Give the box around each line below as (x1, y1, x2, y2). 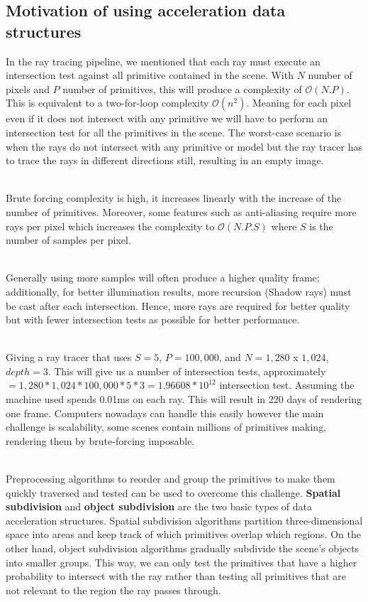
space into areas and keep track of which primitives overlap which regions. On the (6, 527, 361, 542)
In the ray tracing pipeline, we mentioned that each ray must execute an (6, 53, 320, 68)
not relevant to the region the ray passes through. (6, 582, 221, 597)
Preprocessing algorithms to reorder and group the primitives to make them (6, 471, 335, 486)
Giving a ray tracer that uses (6, 350, 132, 365)
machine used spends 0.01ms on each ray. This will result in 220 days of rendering (6, 392, 362, 407)
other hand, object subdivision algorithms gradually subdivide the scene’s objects (6, 541, 359, 555)
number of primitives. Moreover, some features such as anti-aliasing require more (6, 204, 357, 219)
